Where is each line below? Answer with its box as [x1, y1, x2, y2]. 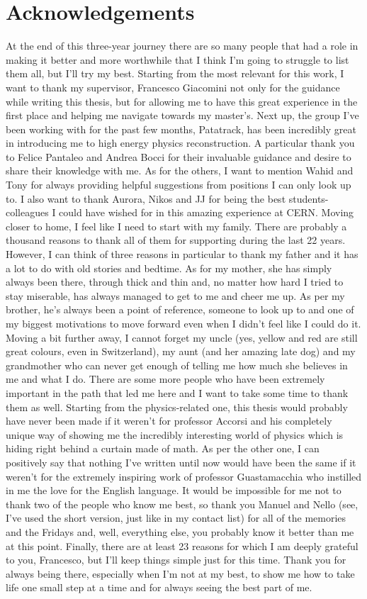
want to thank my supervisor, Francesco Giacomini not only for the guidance [6, 79, 340, 94]
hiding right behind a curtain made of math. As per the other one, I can [6, 441, 320, 456]
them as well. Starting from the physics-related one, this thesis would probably [6, 399, 348, 414]
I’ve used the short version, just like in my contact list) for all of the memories [6, 510, 346, 525]
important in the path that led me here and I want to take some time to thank [6, 385, 349, 400]
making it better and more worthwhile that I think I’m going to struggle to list [6, 52, 349, 67]
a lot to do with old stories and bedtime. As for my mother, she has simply [6, 260, 332, 275]
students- [288, 191, 329, 206]
